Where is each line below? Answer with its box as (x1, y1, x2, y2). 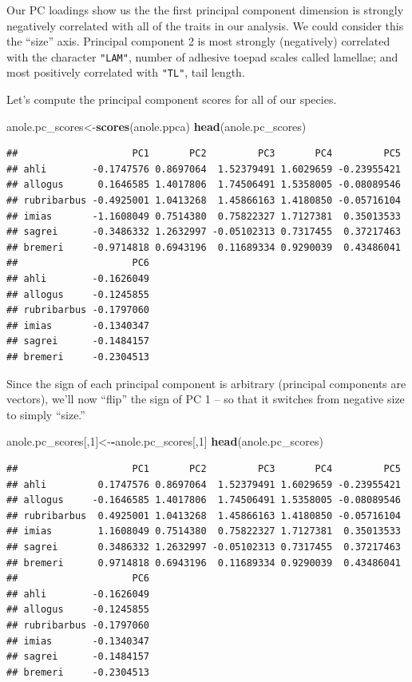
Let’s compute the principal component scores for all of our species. (6, 91, 337, 108)
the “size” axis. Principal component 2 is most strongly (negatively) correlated (6, 33, 390, 50)
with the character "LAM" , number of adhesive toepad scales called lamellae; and (6, 48, 398, 65)
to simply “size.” (6, 406, 85, 422)
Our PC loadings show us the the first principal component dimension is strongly (6, 2, 404, 18)
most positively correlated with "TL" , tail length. (6, 64, 245, 81)
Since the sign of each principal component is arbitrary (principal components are (6, 375, 406, 391)
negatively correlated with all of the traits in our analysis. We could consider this (6, 17, 404, 34)
